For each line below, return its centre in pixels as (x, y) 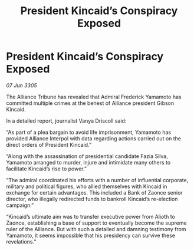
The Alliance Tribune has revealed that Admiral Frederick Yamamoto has (94, 97)
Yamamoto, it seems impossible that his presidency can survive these (91, 235)
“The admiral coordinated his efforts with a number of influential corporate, (97, 180)
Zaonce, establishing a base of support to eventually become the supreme (96, 223)
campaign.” (20, 205)
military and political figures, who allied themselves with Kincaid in (87, 186)
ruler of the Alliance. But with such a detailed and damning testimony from (96, 229)
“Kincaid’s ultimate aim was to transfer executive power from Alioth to (91, 216)
